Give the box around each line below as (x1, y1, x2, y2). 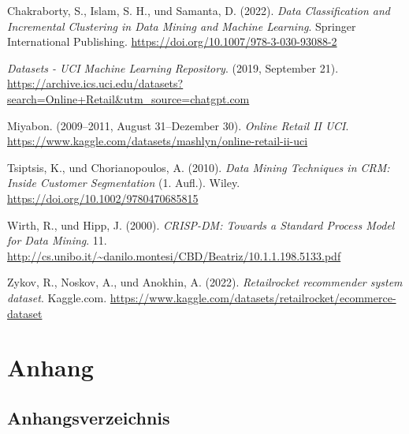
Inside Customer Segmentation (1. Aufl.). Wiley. (7, 174, 240, 191)
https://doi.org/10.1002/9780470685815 (7, 189, 199, 206)
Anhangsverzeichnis (7, 405, 170, 429)
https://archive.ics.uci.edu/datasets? (7, 75, 184, 92)
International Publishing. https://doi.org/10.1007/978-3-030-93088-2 (7, 33, 337, 50)
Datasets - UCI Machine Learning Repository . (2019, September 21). (7, 59, 339, 76)
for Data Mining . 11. (7, 232, 107, 249)
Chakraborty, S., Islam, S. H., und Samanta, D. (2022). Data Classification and (7, 2, 390, 18)
